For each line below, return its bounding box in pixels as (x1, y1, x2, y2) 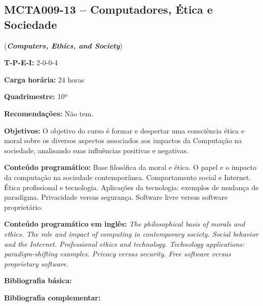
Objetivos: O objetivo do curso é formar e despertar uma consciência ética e (4, 125, 244, 136)
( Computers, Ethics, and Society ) (4, 40, 123, 51)
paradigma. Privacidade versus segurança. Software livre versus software (4, 192, 228, 202)
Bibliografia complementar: (4, 292, 101, 302)
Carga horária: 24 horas (4, 74, 85, 84)
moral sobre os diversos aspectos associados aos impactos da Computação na (4, 135, 242, 146)
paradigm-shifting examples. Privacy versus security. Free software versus (4, 248, 231, 259)
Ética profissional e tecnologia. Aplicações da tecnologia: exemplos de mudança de (4, 182, 259, 192)
